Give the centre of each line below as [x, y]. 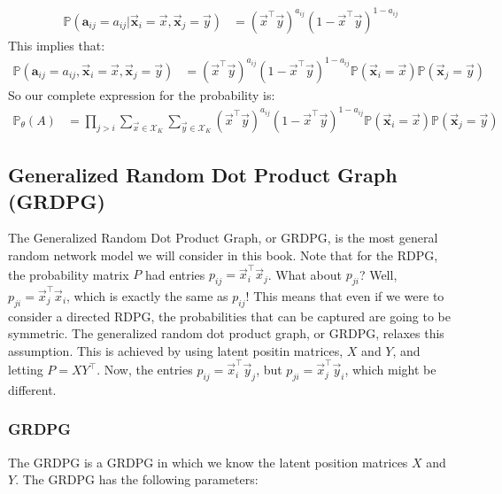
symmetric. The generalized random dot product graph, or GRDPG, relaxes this [226, 333]
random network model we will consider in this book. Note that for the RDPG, [223, 255]
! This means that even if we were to [345, 295]
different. [32, 389]
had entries [175, 274]
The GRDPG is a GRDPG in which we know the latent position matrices [208, 462]
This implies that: [57, 45]
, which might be [390, 370]
